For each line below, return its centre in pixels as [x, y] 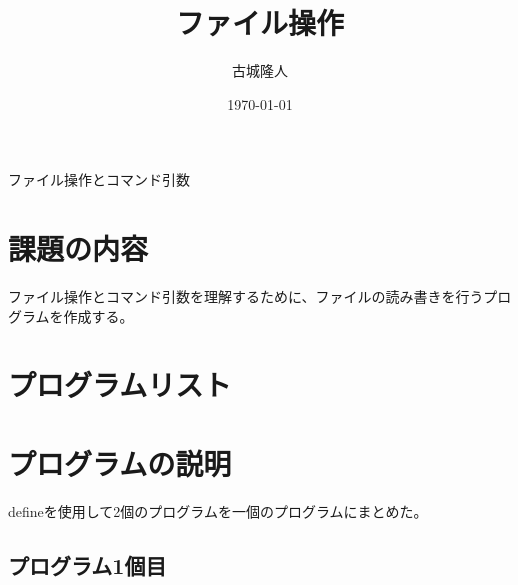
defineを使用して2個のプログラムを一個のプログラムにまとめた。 [218, 510]
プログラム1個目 [87, 564]
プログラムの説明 [120, 462]
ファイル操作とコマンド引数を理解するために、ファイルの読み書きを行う [246, 296]
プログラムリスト [120, 384]
